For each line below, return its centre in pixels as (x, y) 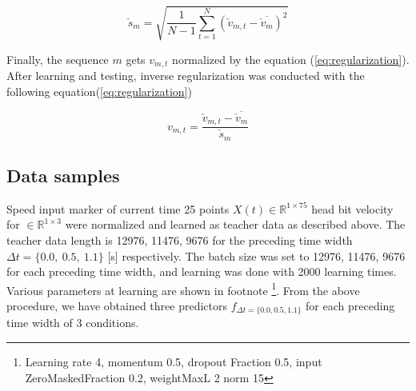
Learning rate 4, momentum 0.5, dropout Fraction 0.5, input (174, 362)
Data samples (63, 175)
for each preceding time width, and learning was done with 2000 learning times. (202, 271)
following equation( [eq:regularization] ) (99, 91)
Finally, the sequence (58, 59)
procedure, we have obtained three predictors (117, 305)
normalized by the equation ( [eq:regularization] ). (291, 59)
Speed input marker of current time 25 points (118, 208)
